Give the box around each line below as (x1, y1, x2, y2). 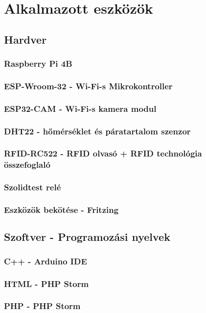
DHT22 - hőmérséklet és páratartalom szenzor (4, 125, 191, 137)
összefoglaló (4, 158, 50, 171)
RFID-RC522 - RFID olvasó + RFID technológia (4, 147, 202, 159)
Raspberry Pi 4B (4, 57, 72, 70)
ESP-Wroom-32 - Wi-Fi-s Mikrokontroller (4, 79, 173, 92)
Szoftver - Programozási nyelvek (4, 229, 170, 244)
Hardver (4, 31, 47, 47)
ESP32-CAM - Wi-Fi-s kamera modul (4, 102, 157, 114)
